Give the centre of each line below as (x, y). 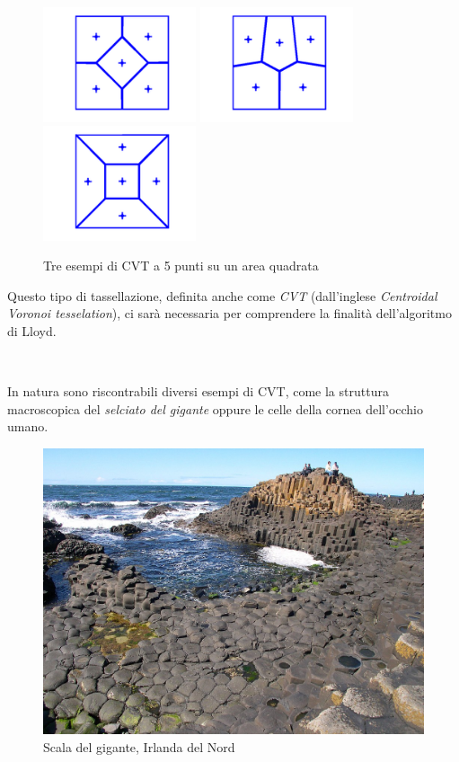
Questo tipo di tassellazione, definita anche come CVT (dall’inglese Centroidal (222, 295)
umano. (28, 426)
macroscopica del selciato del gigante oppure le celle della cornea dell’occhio (215, 408)
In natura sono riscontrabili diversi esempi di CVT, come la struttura (198, 391)
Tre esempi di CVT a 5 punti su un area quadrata (181, 266)
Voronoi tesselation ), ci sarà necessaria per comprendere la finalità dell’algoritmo (229, 313)
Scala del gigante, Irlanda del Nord (139, 746)
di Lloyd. (32, 331)
